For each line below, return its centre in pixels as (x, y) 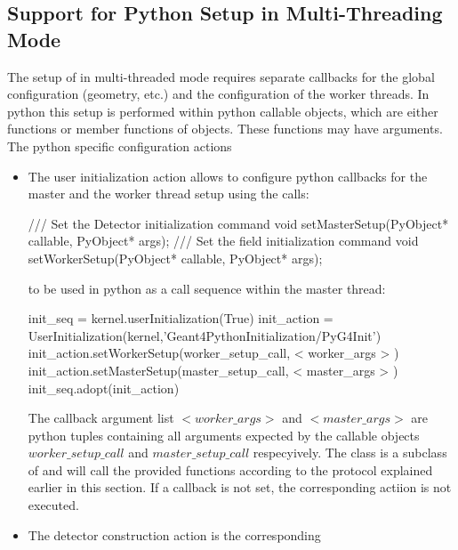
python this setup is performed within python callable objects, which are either (223, 111)
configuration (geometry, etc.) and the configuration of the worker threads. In (218, 94)
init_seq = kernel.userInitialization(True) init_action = (181, 318)
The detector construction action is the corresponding (174, 534)
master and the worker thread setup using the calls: (169, 194)
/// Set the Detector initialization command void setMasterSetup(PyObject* (238, 223)
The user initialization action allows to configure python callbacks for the (228, 176)
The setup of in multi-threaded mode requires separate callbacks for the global (221, 76)
